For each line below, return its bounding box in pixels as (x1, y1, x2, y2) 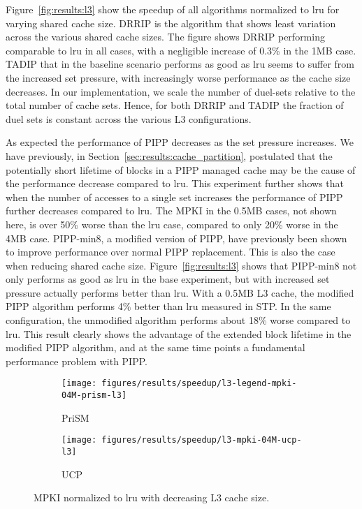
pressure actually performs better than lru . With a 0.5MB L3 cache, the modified (6, 285, 354, 300)
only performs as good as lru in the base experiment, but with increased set (6, 272, 330, 286)
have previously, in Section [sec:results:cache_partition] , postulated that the (6, 148, 333, 163)
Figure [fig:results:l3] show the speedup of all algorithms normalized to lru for (6, 2, 340, 16)
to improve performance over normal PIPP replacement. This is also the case (6, 244, 335, 259)
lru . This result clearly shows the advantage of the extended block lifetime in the (6, 326, 352, 341)
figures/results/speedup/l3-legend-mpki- (101, 378, 297, 389)
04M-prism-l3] (61, 390, 127, 401)
